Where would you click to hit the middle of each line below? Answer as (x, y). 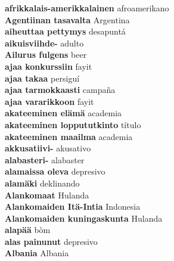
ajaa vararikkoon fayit (49, 101)
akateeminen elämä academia (63, 113)
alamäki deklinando (42, 183)
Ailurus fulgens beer (46, 55)
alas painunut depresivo (51, 241)
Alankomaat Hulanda (47, 195)
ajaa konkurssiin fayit (49, 66)
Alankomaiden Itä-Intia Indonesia (73, 206)
